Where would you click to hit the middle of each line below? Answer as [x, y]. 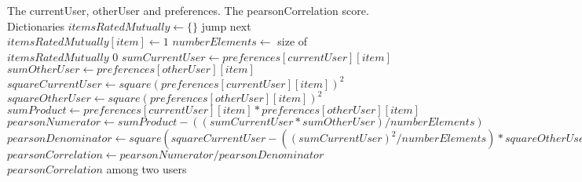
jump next [226, 25]
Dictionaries [36, 25]
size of [293, 41]
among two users [146, 169]
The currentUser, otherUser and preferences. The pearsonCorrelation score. [188, 10]
